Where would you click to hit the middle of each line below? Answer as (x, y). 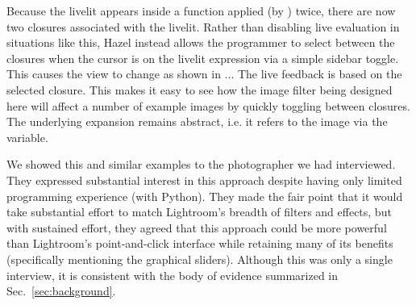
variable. (27, 137)
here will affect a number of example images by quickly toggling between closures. (208, 105)
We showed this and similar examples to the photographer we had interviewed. (201, 164)
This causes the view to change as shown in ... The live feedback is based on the (204, 74)
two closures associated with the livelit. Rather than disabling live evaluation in (203, 26)
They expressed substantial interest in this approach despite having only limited (204, 180)
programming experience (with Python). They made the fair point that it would (205, 196)
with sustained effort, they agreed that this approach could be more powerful (197, 227)
